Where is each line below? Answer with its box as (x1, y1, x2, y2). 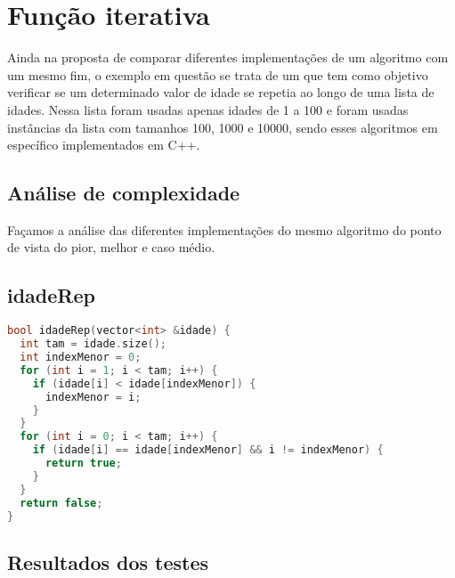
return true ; (45, 457, 122, 470)
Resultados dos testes (7, 548, 209, 575)
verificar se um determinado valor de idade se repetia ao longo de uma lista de (7, 83, 435, 102)
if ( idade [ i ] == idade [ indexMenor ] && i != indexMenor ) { (32, 444, 384, 457)
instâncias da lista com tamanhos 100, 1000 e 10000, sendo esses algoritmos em (7, 118, 438, 136)
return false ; (20, 496, 103, 509)
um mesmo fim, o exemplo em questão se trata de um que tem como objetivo (7, 65, 428, 84)
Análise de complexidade (7, 179, 240, 207)
